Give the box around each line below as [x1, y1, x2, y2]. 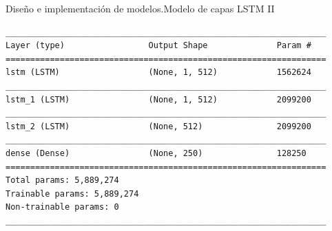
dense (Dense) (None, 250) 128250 [6, 148, 307, 158]
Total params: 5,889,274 [6, 175, 119, 186]
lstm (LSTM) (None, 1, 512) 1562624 [6, 67, 311, 78]
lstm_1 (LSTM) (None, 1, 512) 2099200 [6, 94, 311, 104]
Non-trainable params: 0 [6, 202, 119, 212]
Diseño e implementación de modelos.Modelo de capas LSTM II [6, 1, 275, 15]
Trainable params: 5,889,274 [6, 188, 139, 199]
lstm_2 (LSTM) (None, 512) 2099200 [6, 121, 311, 131]
